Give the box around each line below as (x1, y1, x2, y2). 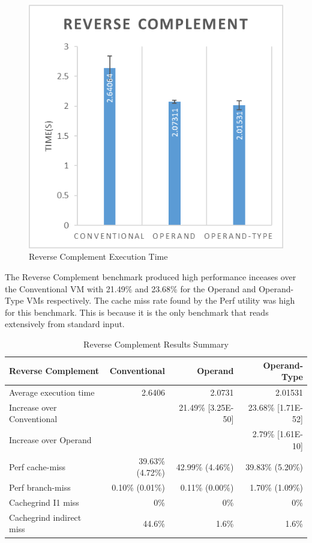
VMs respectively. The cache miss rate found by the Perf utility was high (26, 294, 295, 307)
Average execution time (9, 385, 95, 398)
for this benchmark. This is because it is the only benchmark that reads (5, 305, 269, 318)
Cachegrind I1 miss (9, 495, 79, 508)
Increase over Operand (9, 434, 92, 446)
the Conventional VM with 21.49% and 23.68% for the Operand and (5, 282, 256, 295)
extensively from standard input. (5, 318, 125, 330)
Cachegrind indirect (9, 511, 82, 523)
